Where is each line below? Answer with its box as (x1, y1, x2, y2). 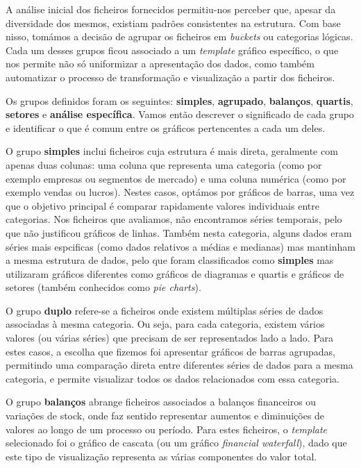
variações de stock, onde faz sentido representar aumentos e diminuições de (6, 408, 325, 423)
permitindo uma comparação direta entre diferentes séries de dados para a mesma (6, 358, 353, 372)
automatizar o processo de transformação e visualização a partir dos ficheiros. (6, 69, 335, 84)
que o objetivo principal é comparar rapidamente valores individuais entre (6, 198, 319, 212)
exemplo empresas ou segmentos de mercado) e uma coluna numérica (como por (6, 171, 346, 185)
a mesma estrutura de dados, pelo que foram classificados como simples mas (6, 253, 334, 267)
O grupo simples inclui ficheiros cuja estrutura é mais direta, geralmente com (6, 144, 338, 158)
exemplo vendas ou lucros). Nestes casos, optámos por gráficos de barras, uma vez (6, 185, 355, 199)
